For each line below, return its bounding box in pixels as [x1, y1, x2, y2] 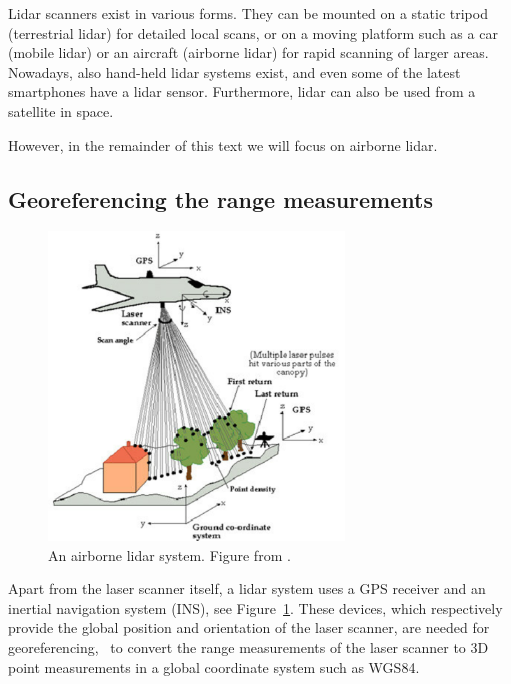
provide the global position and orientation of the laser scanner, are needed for [8, 617, 490, 638]
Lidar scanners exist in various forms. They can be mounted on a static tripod [8, 3, 488, 23]
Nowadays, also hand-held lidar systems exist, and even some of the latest [8, 61, 461, 82]
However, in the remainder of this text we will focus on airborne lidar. [8, 134, 438, 155]
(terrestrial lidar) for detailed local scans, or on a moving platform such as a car [8, 22, 498, 43]
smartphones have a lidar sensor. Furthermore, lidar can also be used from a [8, 81, 476, 102]
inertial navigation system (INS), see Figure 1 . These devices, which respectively [8, 597, 503, 618]
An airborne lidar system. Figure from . [48, 544, 291, 565]
